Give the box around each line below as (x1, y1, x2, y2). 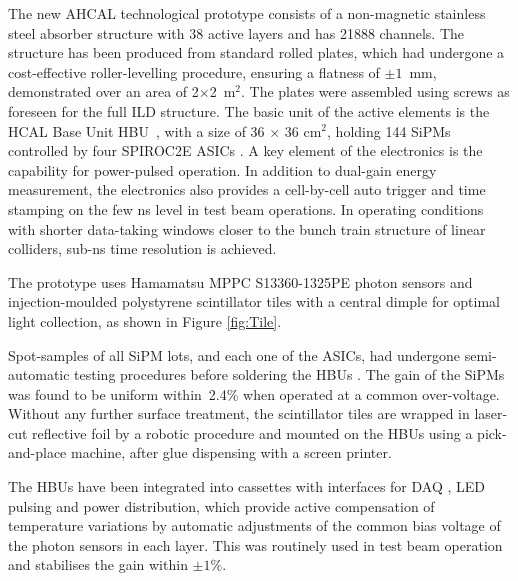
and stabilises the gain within (8, 554, 188, 575)
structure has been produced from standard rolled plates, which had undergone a (8, 42, 505, 63)
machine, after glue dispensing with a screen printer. (70, 442, 392, 463)
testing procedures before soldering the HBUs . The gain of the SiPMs (74, 364, 505, 385)
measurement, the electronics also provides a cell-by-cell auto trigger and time (8, 179, 486, 200)
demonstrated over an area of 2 (8, 81, 199, 102)
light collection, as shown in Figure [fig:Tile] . (8, 310, 282, 331)
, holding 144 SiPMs (327, 120, 451, 141)
